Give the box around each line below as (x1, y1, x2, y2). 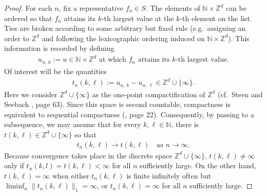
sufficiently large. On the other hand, (140, 160, 256, 171)
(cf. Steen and (218, 88, 263, 99)
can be (225, 3, 246, 13)
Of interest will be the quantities (4, 65, 107, 76)
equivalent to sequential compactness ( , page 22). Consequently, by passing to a (4, 109, 254, 119)
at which (99, 56, 126, 64)
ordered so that (4, 12, 52, 23)
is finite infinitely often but (126, 170, 212, 181)
